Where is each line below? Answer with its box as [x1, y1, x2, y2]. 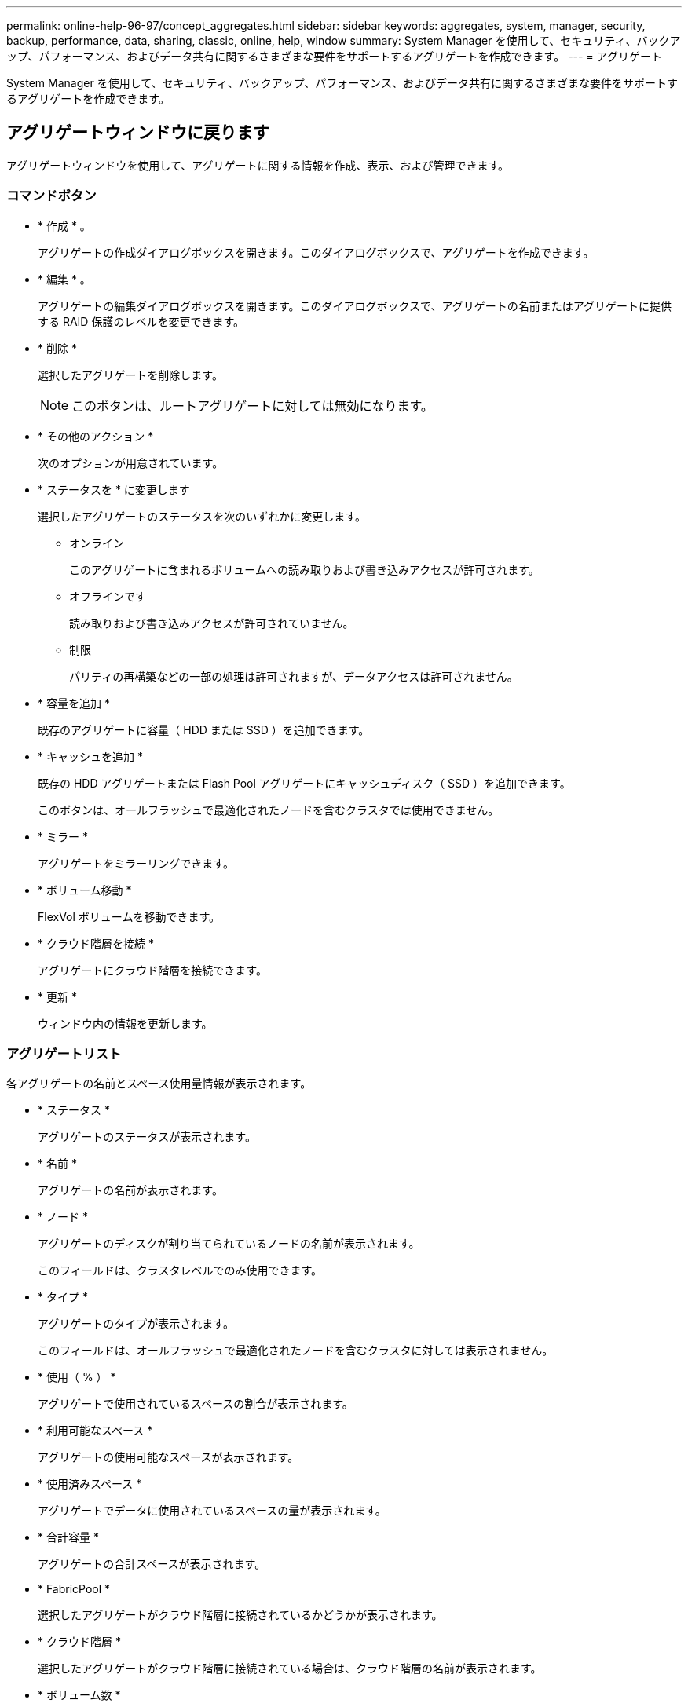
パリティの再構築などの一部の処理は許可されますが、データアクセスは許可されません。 [69, 669, 518, 683]
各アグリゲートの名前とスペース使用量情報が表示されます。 [6, 1076, 312, 1091]
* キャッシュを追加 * [38, 749, 143, 763]
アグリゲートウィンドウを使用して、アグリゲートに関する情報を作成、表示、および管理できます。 [6, 158, 510, 172]
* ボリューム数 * [38, 1688, 121, 1702]
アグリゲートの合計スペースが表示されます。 [38, 1557, 266, 1571]
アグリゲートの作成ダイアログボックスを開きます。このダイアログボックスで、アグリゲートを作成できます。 [38, 245, 595, 259]
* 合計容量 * [38, 1530, 99, 1544]
